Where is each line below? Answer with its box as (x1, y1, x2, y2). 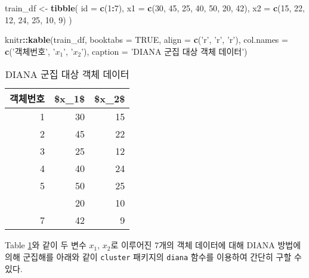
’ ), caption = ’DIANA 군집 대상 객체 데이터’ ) (81, 45, 248, 57)
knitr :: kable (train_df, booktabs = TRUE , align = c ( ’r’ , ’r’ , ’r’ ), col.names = (5, 33, 288, 46)
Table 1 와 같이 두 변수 (5, 239, 86, 251)
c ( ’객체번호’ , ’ (5, 45, 55, 57)
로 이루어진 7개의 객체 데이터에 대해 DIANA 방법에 (110, 239, 301, 251)
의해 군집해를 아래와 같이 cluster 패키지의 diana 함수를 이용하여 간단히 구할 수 (5, 250, 302, 263)
